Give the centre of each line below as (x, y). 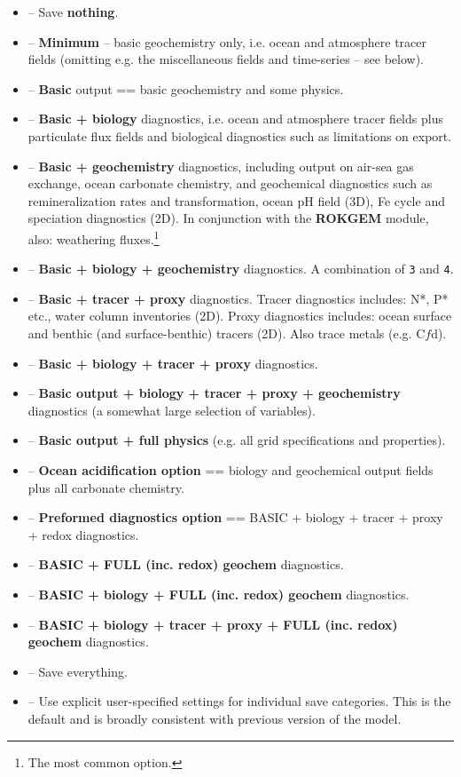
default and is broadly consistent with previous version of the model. (215, 718)
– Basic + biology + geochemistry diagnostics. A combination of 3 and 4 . (241, 269)
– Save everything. (78, 671)
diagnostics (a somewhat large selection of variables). (172, 410)
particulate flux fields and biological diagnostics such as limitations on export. (240, 135)
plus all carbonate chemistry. (106, 487)
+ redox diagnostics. (83, 534)
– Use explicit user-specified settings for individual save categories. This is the (239, 701)
